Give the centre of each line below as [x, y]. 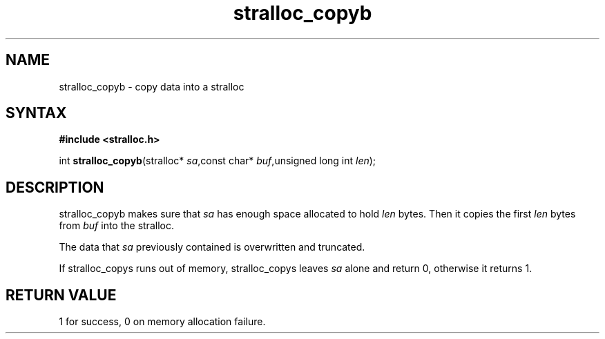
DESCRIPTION [55, 187]
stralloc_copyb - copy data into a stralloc [152, 86]
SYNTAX [36, 113]
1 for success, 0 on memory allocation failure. [162, 322]
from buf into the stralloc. [116, 226]
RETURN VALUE [61, 295]
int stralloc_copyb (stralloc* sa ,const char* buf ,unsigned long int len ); [218, 161]
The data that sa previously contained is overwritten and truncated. [212, 247]
